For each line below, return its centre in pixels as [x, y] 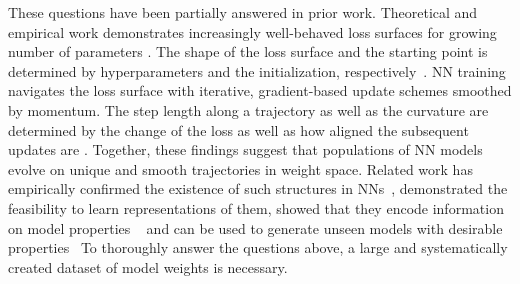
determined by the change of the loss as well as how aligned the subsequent [238, 129]
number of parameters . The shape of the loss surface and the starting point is [248, 51]
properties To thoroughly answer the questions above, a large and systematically [258, 247]
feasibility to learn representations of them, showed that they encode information [256, 207]
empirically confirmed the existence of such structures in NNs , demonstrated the [258, 188]
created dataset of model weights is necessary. [148, 266]
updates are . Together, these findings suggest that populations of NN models [245, 149]
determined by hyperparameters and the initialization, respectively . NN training [257, 70]
